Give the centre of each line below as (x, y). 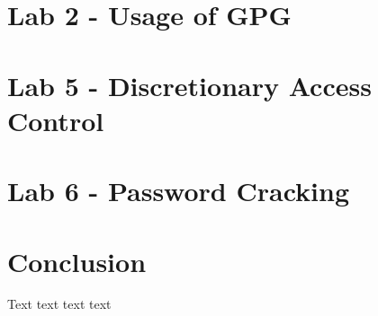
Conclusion (77, 261)
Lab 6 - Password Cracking (178, 191)
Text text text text (59, 304)
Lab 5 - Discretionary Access (189, 85)
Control (56, 120)
